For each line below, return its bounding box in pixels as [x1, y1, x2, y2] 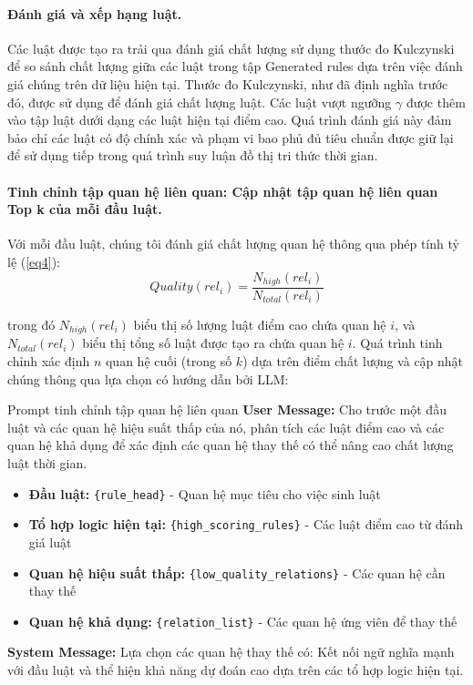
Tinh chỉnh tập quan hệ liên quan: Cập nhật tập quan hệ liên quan [7, 181, 438, 200]
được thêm [406, 92, 466, 111]
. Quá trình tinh [352, 333, 443, 353]
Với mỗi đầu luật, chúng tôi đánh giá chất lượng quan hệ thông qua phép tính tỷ [7, 234, 459, 253]
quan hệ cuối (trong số [105, 352, 232, 371]
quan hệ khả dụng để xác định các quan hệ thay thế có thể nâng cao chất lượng [7, 435, 454, 455]
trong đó [7, 315, 56, 334]
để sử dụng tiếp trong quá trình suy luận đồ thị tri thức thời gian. [7, 146, 378, 165]
